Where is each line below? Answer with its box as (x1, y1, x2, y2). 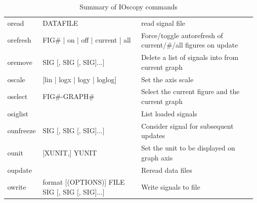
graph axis (141, 152, 173, 162)
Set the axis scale (141, 74, 194, 84)
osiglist (7, 108, 29, 118)
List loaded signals (141, 108, 197, 118)
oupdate (7, 164, 32, 175)
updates (141, 130, 165, 141)
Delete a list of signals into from (141, 52, 239, 62)
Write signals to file (141, 182, 200, 192)
